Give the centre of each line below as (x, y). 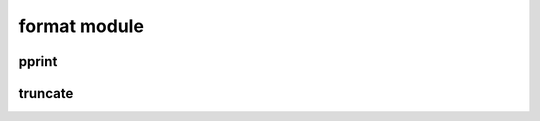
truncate (46, 93)
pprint (38, 61)
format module (81, 26)
